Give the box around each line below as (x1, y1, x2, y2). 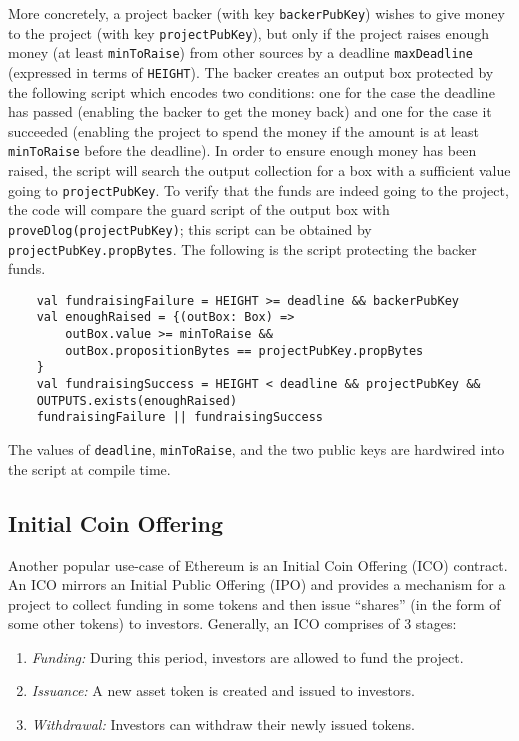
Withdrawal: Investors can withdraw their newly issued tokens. (31, 714, 415, 735)
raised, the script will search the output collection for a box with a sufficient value (8, 160, 511, 181)
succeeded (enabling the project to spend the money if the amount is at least (8, 120, 479, 141)
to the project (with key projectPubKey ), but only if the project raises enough (8, 22, 490, 43)
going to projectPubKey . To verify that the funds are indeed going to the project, (8, 179, 509, 200)
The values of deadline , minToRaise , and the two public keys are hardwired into (8, 439, 505, 460)
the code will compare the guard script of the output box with (8, 199, 390, 220)
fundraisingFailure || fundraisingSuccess (36, 410, 323, 425)
